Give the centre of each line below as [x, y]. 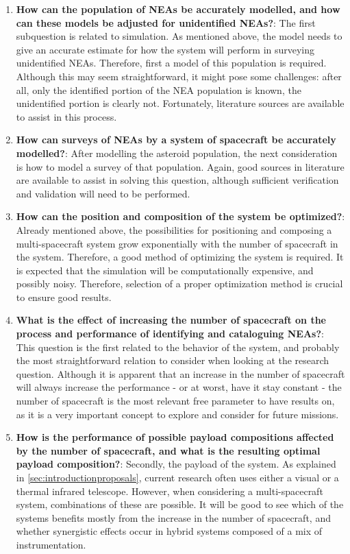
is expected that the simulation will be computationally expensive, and [165, 270]
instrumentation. [51, 544]
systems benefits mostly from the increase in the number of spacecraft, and [173, 517]
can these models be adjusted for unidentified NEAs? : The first [166, 22]
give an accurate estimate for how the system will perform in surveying [165, 49]
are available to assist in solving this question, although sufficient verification [177, 180]
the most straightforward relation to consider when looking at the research [173, 360]
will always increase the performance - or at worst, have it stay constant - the [179, 387]
